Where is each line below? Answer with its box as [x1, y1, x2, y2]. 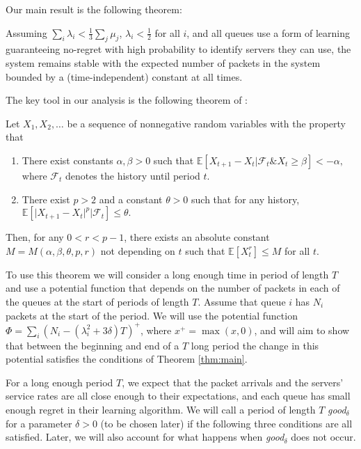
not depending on [100, 243, 175, 258]
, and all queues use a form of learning [186, 25, 351, 40]
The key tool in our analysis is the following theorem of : [6, 93, 248, 107]
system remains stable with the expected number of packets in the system [6, 55, 321, 70]
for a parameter [6, 416, 72, 430]
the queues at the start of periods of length [6, 294, 189, 308]
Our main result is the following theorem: [6, 2, 182, 16]
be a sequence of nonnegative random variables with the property [67, 116, 346, 130]
